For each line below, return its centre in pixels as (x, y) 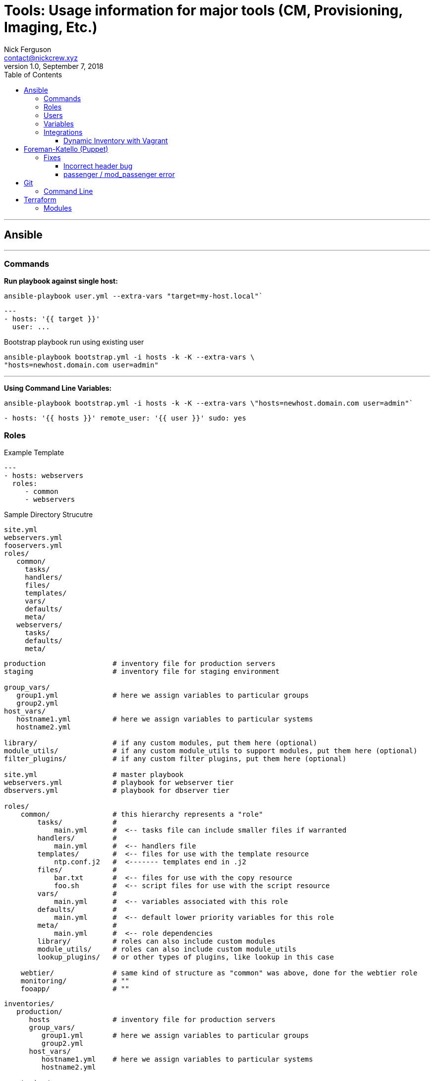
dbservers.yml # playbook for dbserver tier (117, 791)
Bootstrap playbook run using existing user (74, 342)
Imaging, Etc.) (51, 27)
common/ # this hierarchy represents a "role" (142, 814)
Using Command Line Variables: (58, 388)
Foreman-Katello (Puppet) (66, 149)
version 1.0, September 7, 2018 (54, 66)
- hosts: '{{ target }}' (52, 319)
